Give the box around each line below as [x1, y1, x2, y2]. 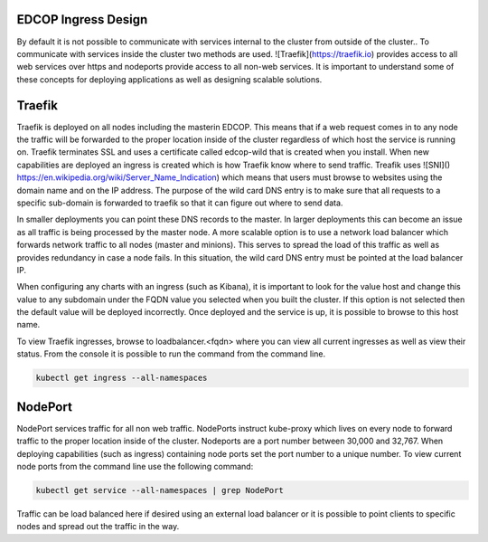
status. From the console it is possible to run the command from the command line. [16, 348, 325, 359]
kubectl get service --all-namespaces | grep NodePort [35, 485, 284, 495]
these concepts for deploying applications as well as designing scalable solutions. [16, 73, 323, 85]
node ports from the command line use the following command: [16, 461, 254, 471]
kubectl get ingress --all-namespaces [35, 373, 208, 384]
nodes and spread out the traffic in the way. [16, 521, 180, 532]
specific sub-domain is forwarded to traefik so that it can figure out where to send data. [16, 197, 343, 208]
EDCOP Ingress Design [16, 12, 148, 27]
